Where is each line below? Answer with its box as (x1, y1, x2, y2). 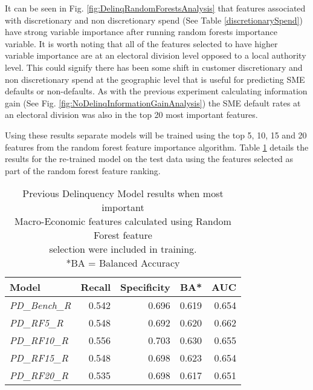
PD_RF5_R (10, 316, 63, 330)
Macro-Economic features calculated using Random (15, 214, 231, 229)
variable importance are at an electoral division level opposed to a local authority (5, 49, 306, 62)
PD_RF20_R (10, 368, 68, 383)
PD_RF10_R (10, 333, 68, 348)
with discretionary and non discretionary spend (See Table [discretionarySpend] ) (5, 13, 303, 26)
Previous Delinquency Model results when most (22, 186, 224, 201)
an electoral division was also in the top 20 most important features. (5, 108, 258, 121)
